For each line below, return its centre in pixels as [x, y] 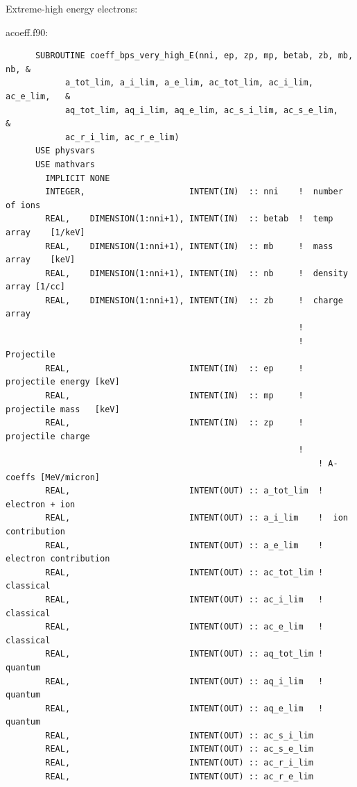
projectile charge [48, 436]
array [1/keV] [45, 232]
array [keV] [41, 260]
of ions [23, 205]
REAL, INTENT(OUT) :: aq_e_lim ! [184, 708]
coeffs [20, 477]
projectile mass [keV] [63, 409]
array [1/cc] [35, 287]
